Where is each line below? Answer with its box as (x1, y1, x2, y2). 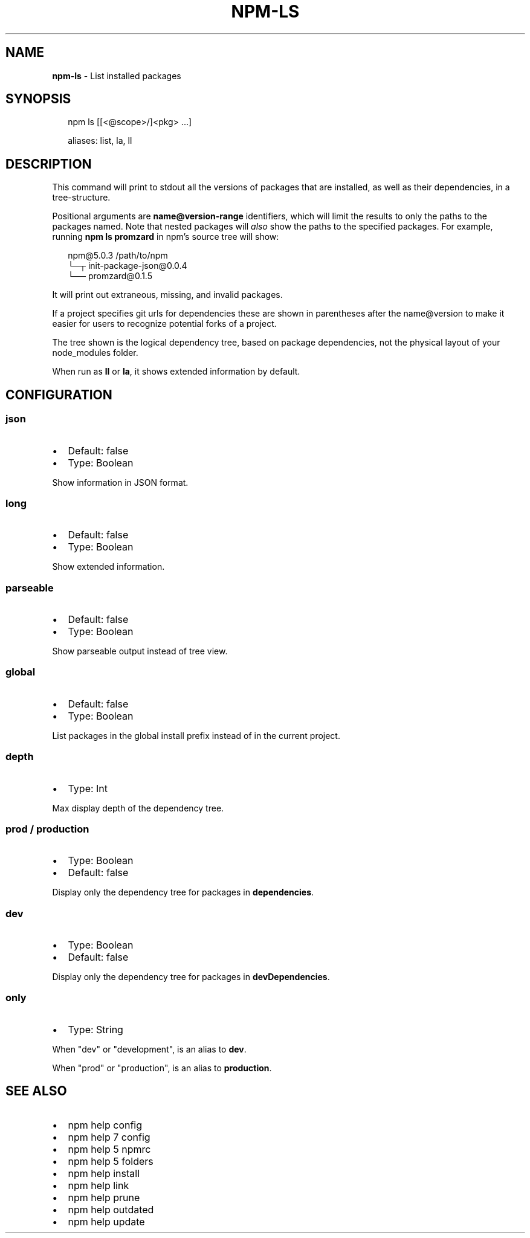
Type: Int (68, 782, 108, 795)
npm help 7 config (68, 1130, 150, 1143)
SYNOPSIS (5, 91, 71, 107)
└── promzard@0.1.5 (68, 271, 153, 282)
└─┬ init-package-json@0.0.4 (68, 260, 187, 271)
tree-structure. (52, 192, 111, 203)
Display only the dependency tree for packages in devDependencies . (52, 972, 330, 982)
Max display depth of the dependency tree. (52, 802, 224, 813)
